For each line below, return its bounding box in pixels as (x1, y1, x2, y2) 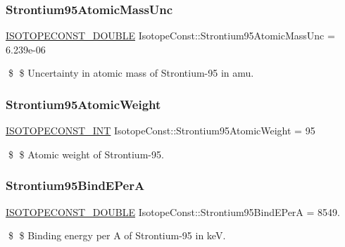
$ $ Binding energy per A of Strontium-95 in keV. (8, 228, 226, 243)
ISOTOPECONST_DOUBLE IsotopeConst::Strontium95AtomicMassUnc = (6, 28, 335, 43)
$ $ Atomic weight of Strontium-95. (8, 146, 164, 161)
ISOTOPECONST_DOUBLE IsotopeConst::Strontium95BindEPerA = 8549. (6, 204, 340, 219)
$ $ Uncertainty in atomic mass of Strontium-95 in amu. (8, 65, 254, 80)
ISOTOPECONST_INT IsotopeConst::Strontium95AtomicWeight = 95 (6, 123, 315, 138)
